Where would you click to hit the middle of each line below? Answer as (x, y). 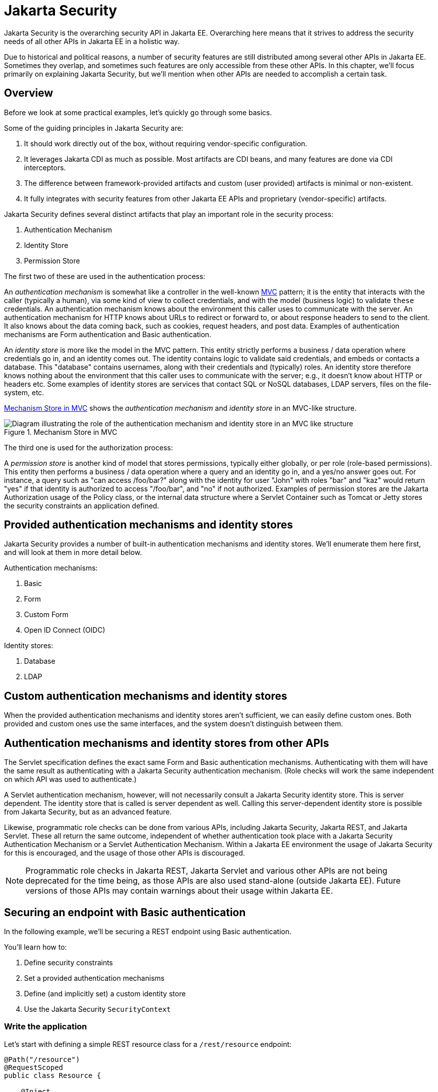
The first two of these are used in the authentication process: (105, 276)
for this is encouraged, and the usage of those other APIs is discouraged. (124, 853)
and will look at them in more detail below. (73, 553)
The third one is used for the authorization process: (88, 447)
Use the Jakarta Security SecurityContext (97, 1009)
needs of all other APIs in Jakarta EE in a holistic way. (92, 41)
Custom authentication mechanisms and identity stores (146, 696)
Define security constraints (68, 962)
